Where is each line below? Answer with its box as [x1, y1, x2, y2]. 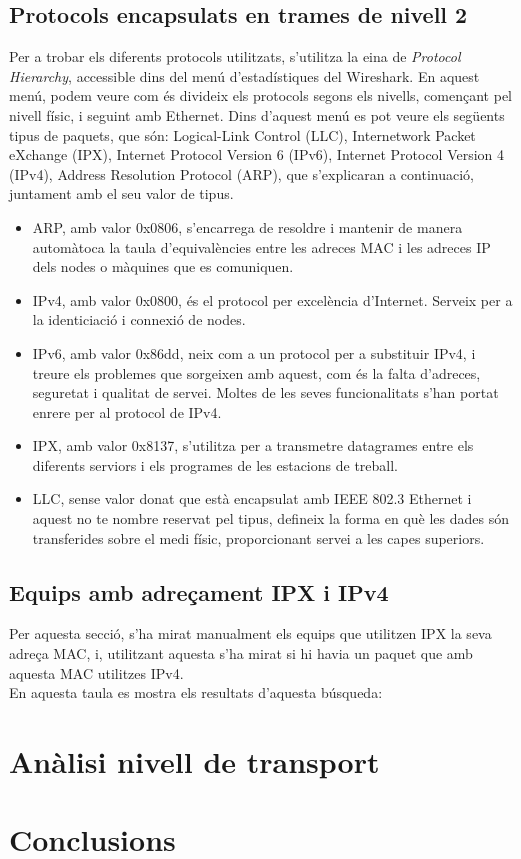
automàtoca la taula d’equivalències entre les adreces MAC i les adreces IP [32, 236, 491, 257]
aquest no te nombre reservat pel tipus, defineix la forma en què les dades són [32, 508, 509, 529]
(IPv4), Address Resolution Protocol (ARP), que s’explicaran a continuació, [9, 163, 474, 184]
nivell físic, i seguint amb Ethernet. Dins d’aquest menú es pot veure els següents [9, 104, 505, 125]
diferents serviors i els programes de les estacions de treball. [32, 454, 398, 475]
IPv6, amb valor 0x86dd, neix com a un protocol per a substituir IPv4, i [32, 342, 476, 363]
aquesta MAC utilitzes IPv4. [9, 662, 184, 683]
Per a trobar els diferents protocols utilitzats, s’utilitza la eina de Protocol [9, 46, 461, 67]
